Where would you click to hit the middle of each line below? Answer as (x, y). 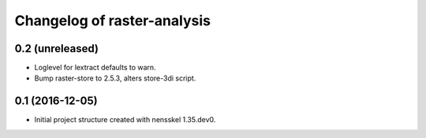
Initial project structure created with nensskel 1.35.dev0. (125, 120)
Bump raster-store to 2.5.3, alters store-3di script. (115, 78)
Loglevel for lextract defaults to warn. (95, 68)
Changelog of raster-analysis (112, 21)
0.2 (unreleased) (56, 48)
